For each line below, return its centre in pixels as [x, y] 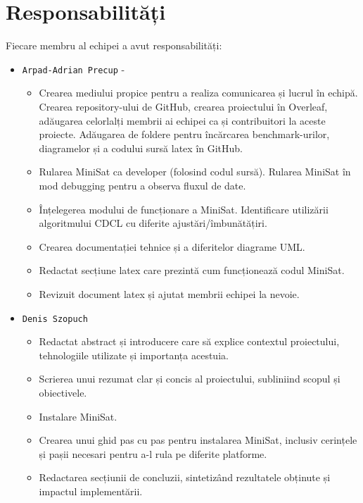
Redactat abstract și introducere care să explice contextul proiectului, [189, 341]
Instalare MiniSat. [78, 416]
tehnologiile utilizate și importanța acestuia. [134, 355]
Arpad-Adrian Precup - [74, 69]
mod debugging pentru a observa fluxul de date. [142, 185]
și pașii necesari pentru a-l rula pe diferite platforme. [153, 453]
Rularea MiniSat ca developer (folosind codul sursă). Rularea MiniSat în [195, 172]
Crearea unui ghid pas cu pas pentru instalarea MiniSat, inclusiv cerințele [198, 440]
